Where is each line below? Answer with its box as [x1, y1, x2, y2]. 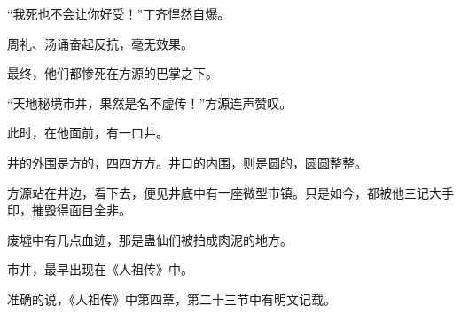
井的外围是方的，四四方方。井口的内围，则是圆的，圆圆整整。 [7, 153, 367, 171]
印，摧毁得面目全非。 [7, 200, 131, 219]
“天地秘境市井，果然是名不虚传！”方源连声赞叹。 [7, 93, 293, 112]
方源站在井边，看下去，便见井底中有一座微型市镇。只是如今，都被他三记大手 [7, 183, 454, 201]
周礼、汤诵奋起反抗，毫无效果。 [7, 34, 193, 52]
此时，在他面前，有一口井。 [7, 123, 168, 142]
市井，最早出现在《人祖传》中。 [7, 260, 193, 279]
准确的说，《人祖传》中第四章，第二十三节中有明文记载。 [7, 289, 336, 308]
